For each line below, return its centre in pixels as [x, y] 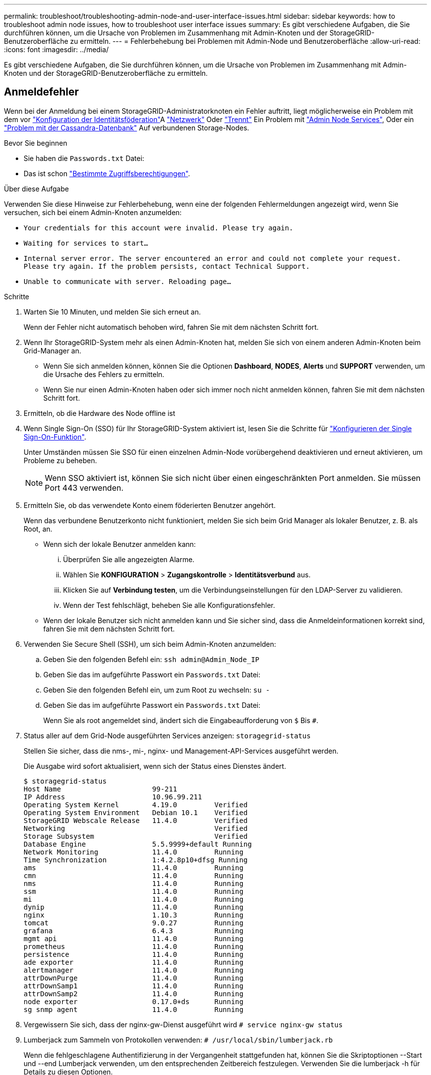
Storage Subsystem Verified [136, 836]
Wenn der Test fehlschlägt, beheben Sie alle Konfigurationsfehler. [169, 605]
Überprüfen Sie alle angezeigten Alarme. [129, 559]
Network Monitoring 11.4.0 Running [134, 852]
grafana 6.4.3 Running [134, 931]
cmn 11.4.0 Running [134, 875]
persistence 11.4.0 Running [134, 954]
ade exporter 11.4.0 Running [134, 962]
